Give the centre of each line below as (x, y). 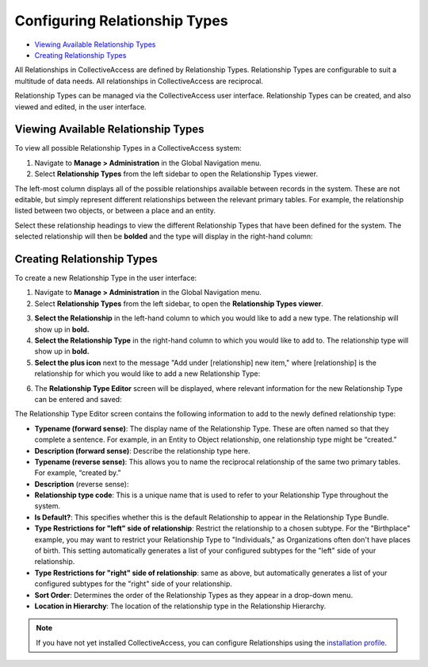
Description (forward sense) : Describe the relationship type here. (142, 450)
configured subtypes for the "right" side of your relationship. (134, 584)
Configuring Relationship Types (122, 21)
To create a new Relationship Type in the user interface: (106, 278)
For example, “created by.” (78, 473)
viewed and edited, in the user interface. (80, 106)
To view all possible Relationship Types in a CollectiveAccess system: (128, 148)
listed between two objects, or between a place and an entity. (115, 211)
